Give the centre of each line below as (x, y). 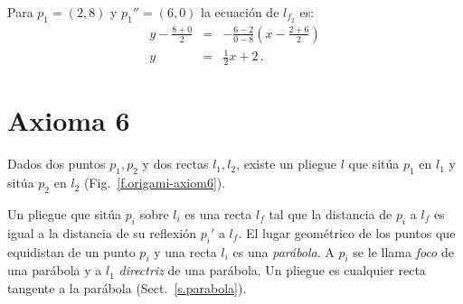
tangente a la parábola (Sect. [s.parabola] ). (127, 287)
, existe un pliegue (287, 164)
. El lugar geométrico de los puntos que (347, 232)
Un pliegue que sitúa (65, 213)
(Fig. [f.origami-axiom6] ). (155, 183)
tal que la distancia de (331, 213)
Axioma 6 (69, 120)
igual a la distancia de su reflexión (102, 232)
